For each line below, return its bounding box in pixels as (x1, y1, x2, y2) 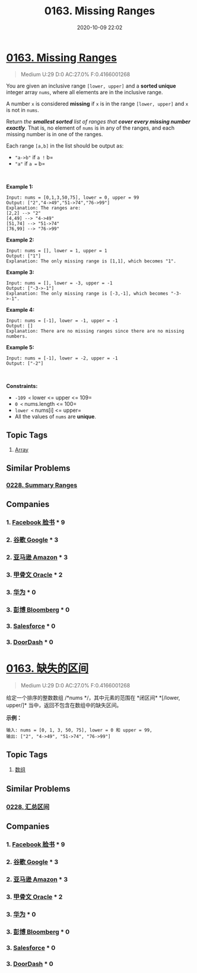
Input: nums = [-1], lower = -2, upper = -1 (6, 355, 118, 361)
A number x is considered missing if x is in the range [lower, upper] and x (6, 100, 189, 107)
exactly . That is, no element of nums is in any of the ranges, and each (6, 124, 175, 132)
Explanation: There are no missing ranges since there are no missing (6, 328, 185, 334)
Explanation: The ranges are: (6, 205, 81, 211)
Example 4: (6, 306, 34, 313)
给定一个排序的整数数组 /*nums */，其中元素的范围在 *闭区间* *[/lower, (6, 694, 180, 701)
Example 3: (6, 268, 34, 276)
